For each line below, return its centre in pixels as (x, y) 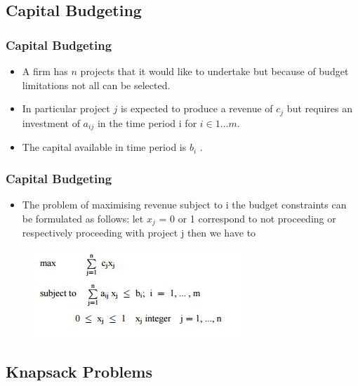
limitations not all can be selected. (96, 85)
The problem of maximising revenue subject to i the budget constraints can (184, 204)
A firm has (45, 71)
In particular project (66, 108)
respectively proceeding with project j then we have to (139, 232)
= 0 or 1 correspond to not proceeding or (247, 218)
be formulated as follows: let (83, 218)
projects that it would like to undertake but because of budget (214, 71)
